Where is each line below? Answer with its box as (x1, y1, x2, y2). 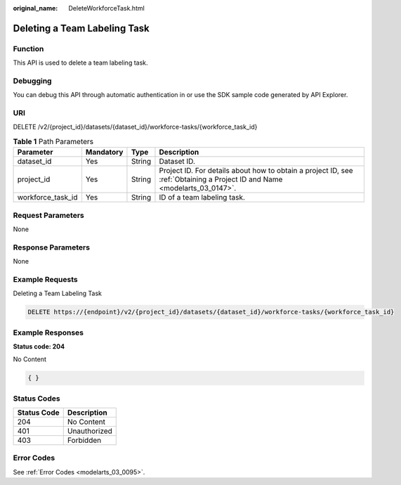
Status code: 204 (13, 342, 65, 351)
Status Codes (13, 394, 60, 403)
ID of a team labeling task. (159, 193, 246, 202)
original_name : (13, 4, 58, 12)
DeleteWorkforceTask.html (68, 4, 145, 12)
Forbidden (67, 436, 102, 446)
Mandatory (85, 148, 124, 157)
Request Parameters (13, 210, 84, 220)
